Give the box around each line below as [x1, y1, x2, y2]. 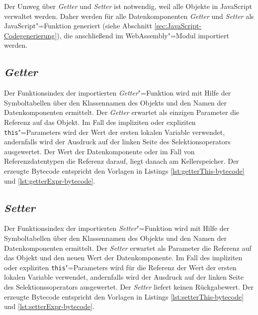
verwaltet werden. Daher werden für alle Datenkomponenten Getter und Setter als [4, 10, 254, 21]
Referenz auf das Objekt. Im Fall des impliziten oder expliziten [4, 116, 196, 127]
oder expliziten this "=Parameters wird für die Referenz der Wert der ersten [4, 262, 237, 272]
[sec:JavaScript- [154, 20, 202, 31]
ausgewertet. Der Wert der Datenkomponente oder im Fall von [4, 146, 195, 156]
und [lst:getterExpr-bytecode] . [4, 175, 95, 186]
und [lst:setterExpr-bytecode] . [4, 301, 94, 312]
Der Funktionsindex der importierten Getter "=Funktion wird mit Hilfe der [4, 88, 231, 98]
